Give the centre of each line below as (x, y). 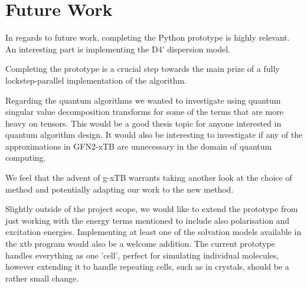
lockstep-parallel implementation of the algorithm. (96, 80)
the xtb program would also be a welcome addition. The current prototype (140, 244)
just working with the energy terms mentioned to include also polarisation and (148, 220)
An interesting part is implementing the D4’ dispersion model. (118, 49)
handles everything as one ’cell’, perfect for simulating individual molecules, (142, 255)
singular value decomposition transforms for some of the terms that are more (144, 112)
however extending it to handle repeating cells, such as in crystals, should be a (147, 267)
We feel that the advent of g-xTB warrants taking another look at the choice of (149, 178)
